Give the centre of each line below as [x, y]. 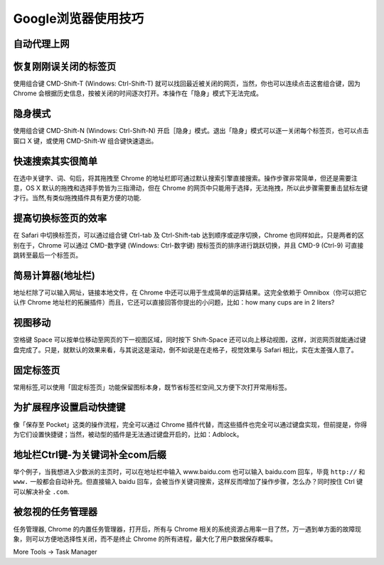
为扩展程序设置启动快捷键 [69, 407]
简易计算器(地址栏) [54, 275]
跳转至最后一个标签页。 [47, 255]
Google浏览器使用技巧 [79, 19]
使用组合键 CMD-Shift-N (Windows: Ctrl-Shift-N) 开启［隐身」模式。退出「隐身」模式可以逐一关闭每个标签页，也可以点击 [191, 131]
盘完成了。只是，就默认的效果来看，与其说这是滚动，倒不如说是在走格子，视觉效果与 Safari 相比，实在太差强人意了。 [186, 349]
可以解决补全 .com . [41, 492]
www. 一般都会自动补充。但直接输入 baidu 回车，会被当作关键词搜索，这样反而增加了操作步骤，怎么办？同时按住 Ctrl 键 [188, 482]
